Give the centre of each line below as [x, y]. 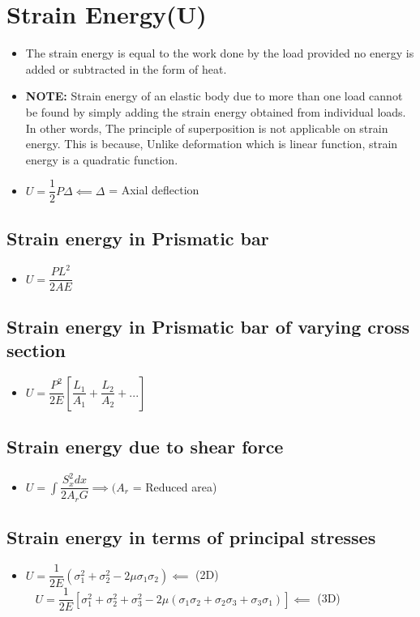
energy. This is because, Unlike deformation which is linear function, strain [212, 144]
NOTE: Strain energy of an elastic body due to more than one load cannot [214, 96]
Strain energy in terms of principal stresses [191, 537]
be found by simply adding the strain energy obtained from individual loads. [216, 111]
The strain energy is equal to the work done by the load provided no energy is [220, 53]
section [36, 349]
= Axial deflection [154, 190]
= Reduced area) [175, 486]
